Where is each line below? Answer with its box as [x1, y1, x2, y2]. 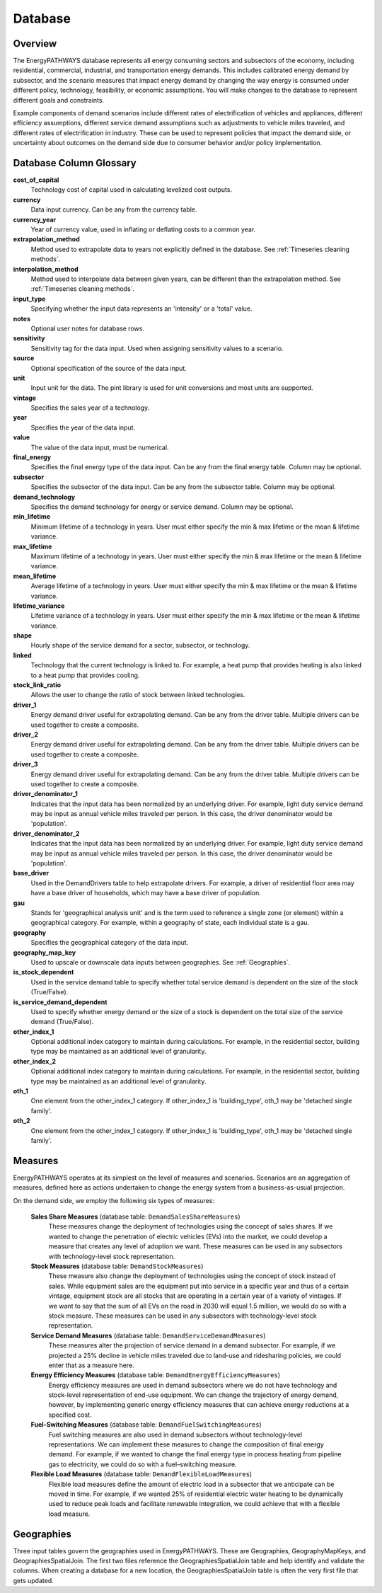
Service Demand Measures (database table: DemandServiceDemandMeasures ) [30, 1331, 266, 1340]
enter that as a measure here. [48, 1361, 134, 1369]
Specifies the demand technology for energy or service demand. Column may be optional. [30, 502, 294, 511]
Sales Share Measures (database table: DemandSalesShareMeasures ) [30, 1212, 241, 1221]
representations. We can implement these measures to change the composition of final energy [48, 1440, 325, 1449]
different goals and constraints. [13, 96, 105, 104]
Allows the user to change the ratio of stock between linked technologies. [30, 691, 245, 699]
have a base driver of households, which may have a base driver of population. [30, 889, 261, 897]
